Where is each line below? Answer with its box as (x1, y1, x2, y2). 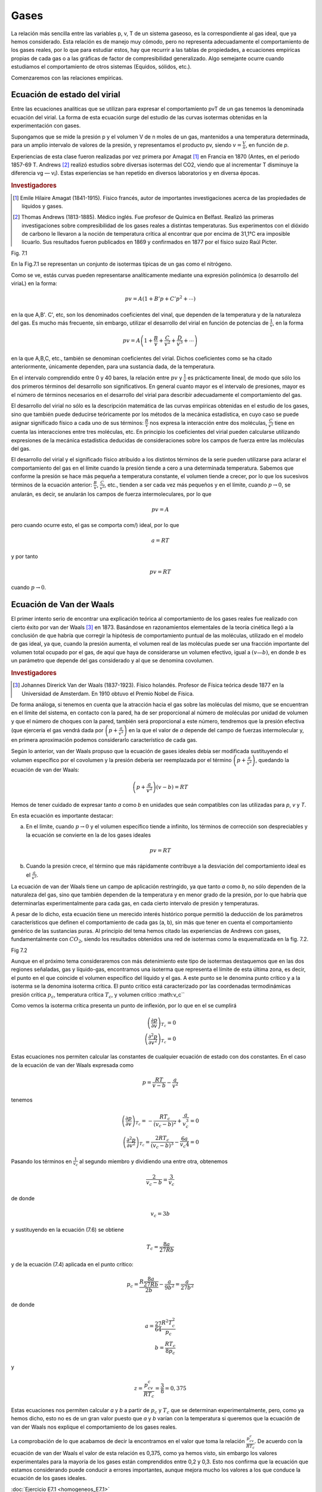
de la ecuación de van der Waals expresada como (11, 1061, 134, 1068)
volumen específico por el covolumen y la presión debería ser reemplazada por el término (11, 756, 232, 763)
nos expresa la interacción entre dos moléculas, (150, 419, 268, 426)
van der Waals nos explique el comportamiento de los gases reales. (11, 1423, 177, 1431)
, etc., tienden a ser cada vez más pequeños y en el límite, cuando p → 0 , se (104, 481, 291, 489)
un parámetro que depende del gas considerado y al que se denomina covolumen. (11, 657, 214, 664)
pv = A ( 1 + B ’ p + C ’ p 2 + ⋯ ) (125, 294, 196, 303)
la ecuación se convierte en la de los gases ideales (26, 831, 151, 839)
